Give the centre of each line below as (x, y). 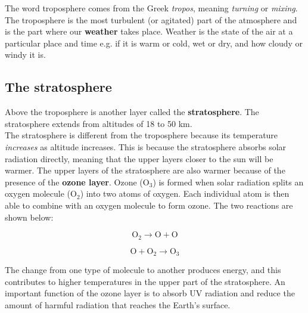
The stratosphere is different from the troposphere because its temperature (141, 135)
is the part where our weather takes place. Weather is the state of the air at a (149, 31)
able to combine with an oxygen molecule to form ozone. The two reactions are (149, 205)
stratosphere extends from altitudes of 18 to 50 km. (99, 123)
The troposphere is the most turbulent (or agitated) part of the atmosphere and (151, 19)
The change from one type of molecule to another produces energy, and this (143, 270)
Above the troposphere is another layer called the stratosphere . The (132, 112)
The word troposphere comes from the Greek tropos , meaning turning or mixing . (151, 8)
